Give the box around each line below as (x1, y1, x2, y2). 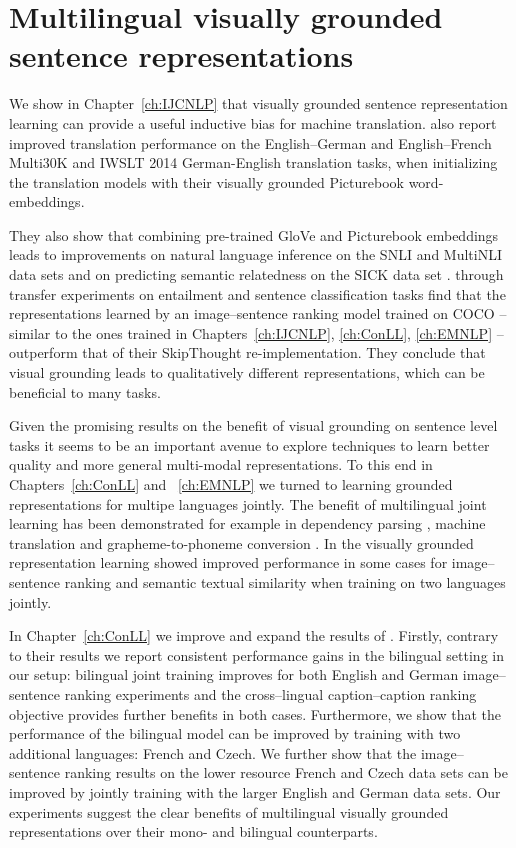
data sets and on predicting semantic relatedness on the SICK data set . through (9, 264, 504, 285)
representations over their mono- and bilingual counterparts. (9, 821, 378, 842)
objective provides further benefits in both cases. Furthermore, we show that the (9, 703, 501, 724)
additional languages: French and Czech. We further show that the (9, 742, 417, 763)
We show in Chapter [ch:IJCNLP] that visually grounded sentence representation (9, 93, 508, 114)
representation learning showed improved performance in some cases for (9, 552, 448, 573)
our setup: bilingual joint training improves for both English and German (9, 664, 459, 685)
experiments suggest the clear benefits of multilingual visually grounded (9, 801, 449, 822)
